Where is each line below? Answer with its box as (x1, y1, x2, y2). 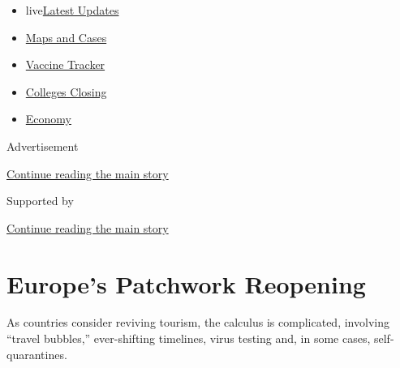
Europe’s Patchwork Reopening (6, 267, 366, 300)
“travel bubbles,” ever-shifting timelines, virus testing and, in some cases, (6, 330, 371, 347)
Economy (25, 110, 71, 127)
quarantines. (6, 345, 67, 362)
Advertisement (6, 137, 79, 154)
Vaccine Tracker (25, 56, 105, 73)
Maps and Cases (25, 28, 107, 45)
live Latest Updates (25, 2, 119, 18)
